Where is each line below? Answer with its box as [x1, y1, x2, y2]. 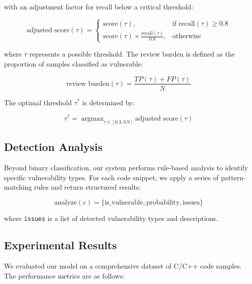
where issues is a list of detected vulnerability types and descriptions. [4, 213, 218, 223]
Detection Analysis [4, 139, 103, 154]
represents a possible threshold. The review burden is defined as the [29, 49, 235, 59]
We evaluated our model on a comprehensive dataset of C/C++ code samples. [4, 260, 242, 271]
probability [146, 199, 180, 207]
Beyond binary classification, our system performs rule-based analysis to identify [4, 162, 248, 173]
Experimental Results [4, 237, 117, 253]
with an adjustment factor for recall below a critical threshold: [4, 1, 194, 11]
